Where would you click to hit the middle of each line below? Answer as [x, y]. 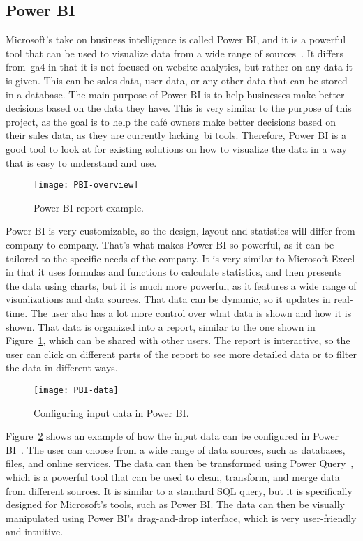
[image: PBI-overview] [86, 185]
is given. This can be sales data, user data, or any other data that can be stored [177, 80]
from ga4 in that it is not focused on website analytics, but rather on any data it [179, 67]
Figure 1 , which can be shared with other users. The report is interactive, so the [178, 340]
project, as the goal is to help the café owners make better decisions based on [171, 121]
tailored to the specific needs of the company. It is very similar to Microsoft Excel [180, 258]
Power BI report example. [89, 207]
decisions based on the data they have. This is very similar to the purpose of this [179, 108]
